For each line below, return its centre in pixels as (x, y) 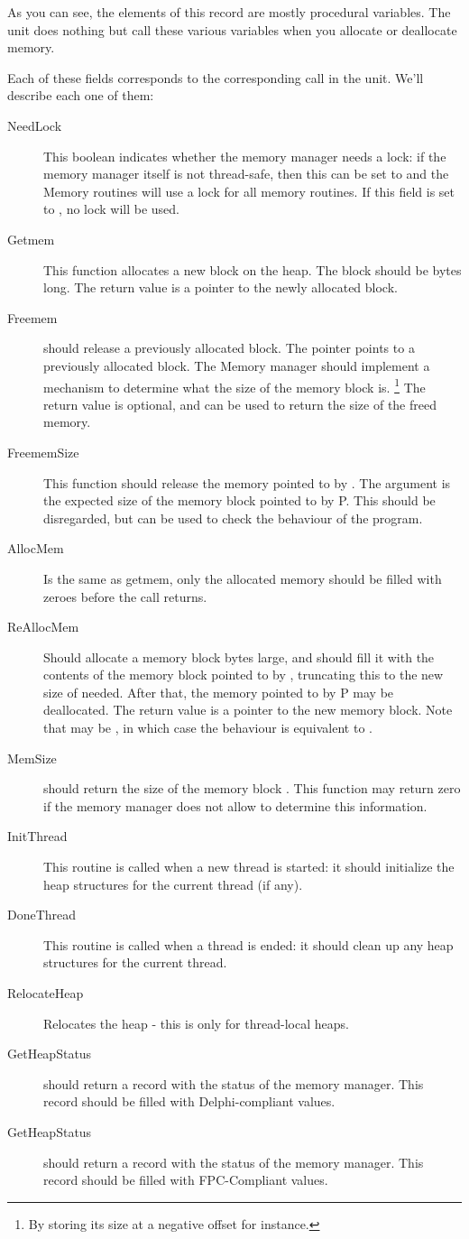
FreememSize (43, 452)
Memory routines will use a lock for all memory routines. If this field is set (249, 191)
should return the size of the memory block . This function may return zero (252, 788)
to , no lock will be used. (111, 209)
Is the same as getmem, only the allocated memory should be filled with (243, 578)
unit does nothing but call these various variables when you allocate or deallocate (232, 29)
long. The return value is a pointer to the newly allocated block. (221, 287)
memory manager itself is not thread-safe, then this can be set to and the (246, 174)
